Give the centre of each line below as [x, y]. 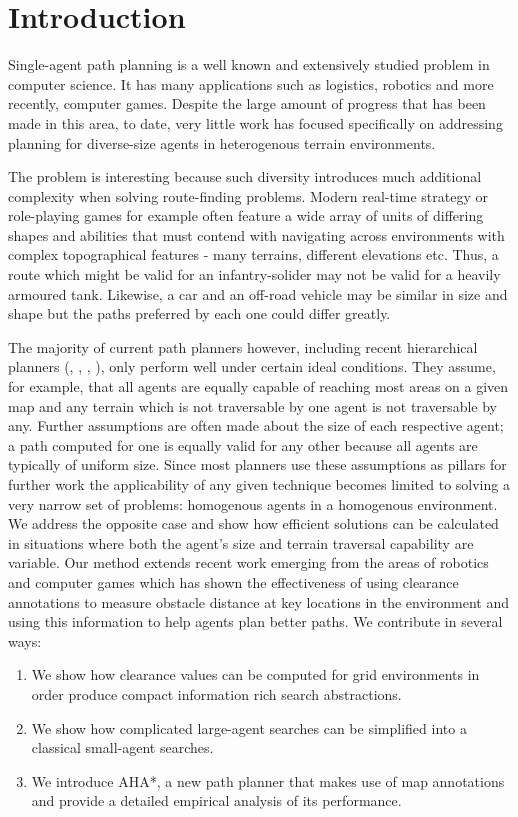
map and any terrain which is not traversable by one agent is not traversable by [252, 405]
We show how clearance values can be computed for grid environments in [255, 674]
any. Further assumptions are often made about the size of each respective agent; [256, 425]
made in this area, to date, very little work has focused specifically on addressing [255, 122]
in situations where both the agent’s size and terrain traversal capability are [241, 542]
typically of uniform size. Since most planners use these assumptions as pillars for [257, 464]
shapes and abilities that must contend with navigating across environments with [256, 234]
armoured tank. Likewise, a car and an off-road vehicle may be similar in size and [258, 293]
